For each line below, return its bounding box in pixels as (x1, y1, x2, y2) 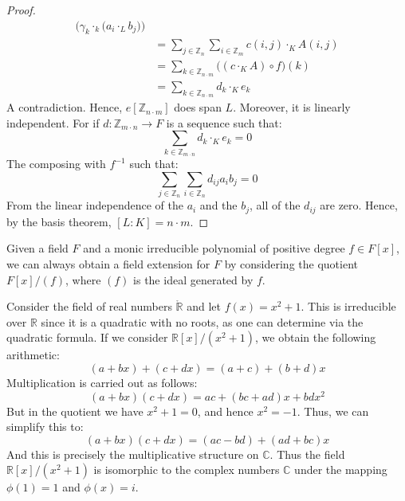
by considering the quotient (224, 256, 358, 272)
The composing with (6, 155, 106, 172)
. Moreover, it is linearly (233, 99, 351, 115)
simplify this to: (6, 418, 84, 435)
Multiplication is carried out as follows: (6, 374, 198, 390)
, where (65, 271, 101, 288)
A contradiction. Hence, (6, 99, 123, 115)
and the (199, 197, 238, 213)
